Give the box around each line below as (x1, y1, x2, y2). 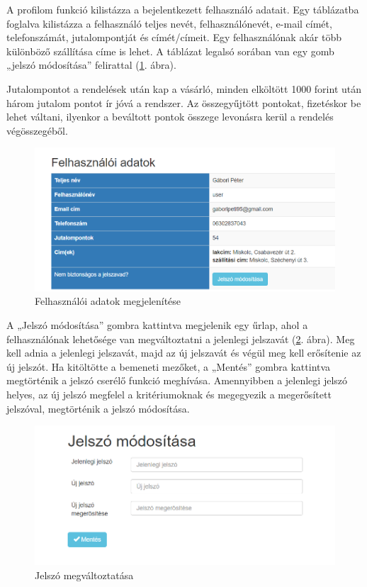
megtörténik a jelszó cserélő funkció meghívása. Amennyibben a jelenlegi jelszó (6, 373, 348, 388)
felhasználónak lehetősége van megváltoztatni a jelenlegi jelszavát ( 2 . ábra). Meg (6, 331, 355, 346)
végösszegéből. (6, 123, 68, 138)
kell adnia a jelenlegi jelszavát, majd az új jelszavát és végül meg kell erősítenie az (6, 345, 361, 360)
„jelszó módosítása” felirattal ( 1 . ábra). (6, 57, 176, 72)
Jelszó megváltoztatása (35, 567, 134, 582)
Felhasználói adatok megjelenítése (35, 293, 181, 308)
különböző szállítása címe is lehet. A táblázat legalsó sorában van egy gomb (6, 43, 334, 58)
